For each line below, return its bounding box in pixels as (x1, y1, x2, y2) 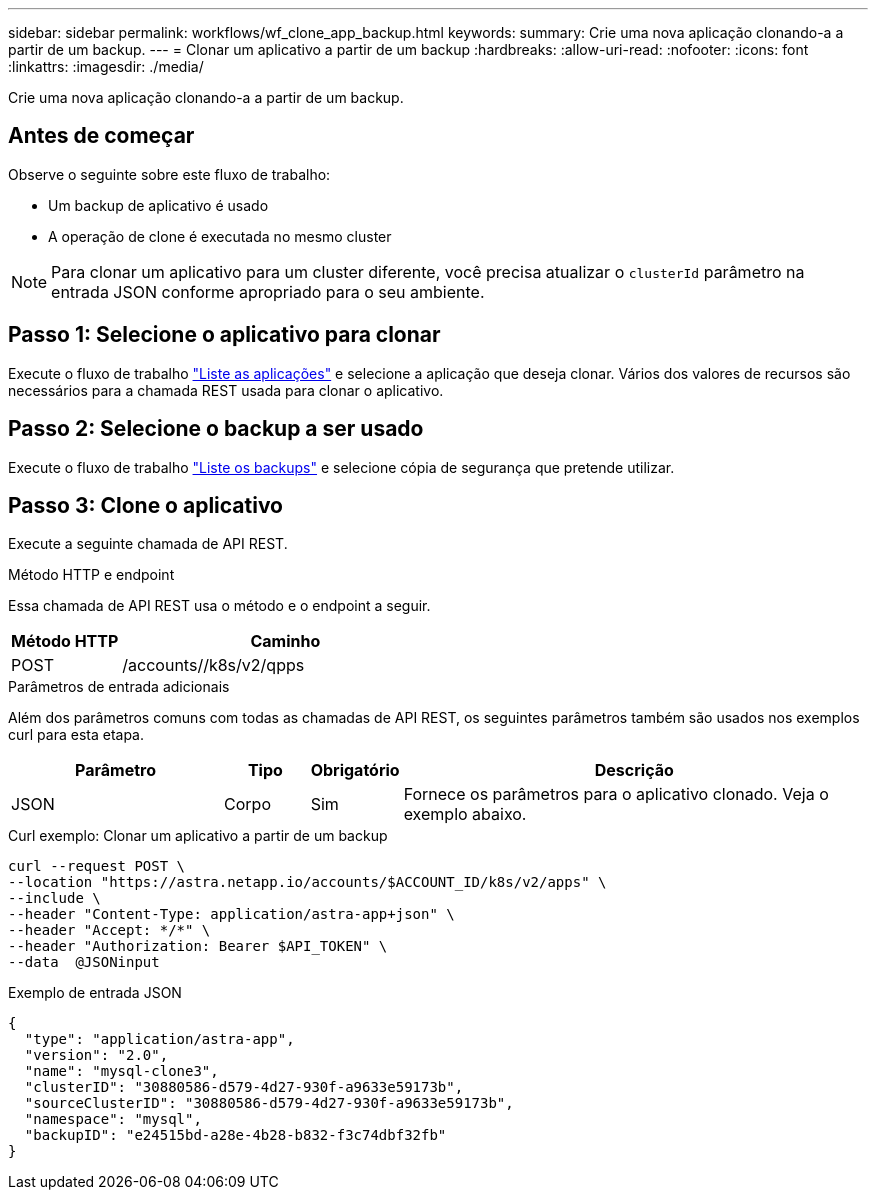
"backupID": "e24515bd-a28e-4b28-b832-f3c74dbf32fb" (24, 1127, 447, 1144)
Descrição (594, 760, 674, 781)
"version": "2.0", (24, 1047, 169, 1064)
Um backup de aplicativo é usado (48, 196, 269, 214)
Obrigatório (310, 760, 400, 781)
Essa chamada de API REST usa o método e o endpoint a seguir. (8, 597, 431, 615)
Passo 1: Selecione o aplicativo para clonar (8, 322, 441, 348)
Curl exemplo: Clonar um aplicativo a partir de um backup (8, 827, 388, 845)
